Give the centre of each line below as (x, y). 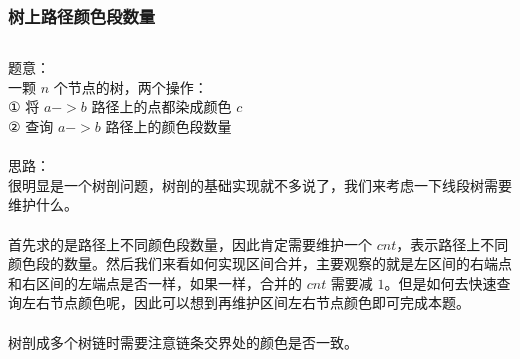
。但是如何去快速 (440, 282)
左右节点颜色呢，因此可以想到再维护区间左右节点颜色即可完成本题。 (245, 302)
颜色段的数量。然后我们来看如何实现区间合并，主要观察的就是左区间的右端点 (260, 263)
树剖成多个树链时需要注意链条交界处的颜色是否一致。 (183, 341)
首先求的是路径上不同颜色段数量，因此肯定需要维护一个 (190, 243)
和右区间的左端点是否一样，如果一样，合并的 (155, 282)
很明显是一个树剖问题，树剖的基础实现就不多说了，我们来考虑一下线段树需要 (260, 184)
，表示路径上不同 (452, 243)
